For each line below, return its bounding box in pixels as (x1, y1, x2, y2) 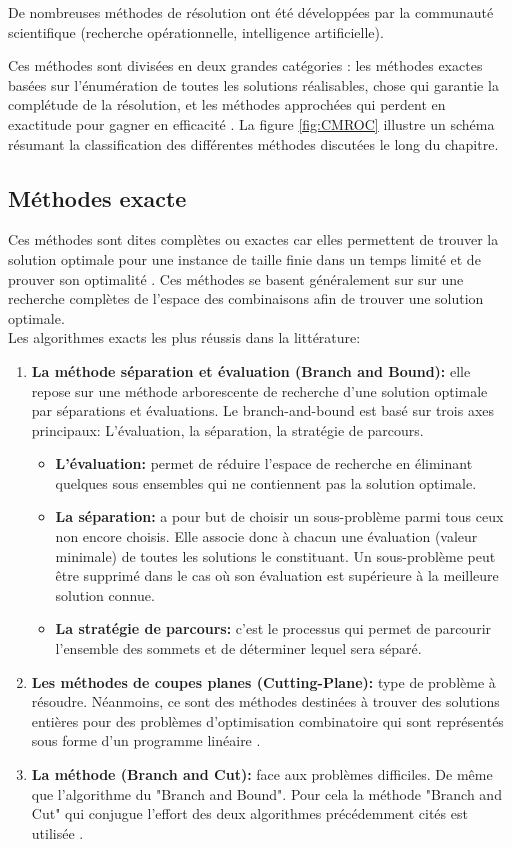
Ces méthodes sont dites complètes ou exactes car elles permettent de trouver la (8, 229, 499, 250)
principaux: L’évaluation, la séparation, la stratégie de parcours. (31, 419, 424, 440)
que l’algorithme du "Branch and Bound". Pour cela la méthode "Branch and (31, 783, 502, 804)
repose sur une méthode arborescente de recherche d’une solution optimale (31, 380, 488, 401)
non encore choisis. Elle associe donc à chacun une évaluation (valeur (55, 526, 478, 547)
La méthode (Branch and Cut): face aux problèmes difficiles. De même (31, 764, 493, 785)
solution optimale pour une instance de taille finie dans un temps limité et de (8, 248, 481, 269)
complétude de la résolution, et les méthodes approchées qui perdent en (8, 94, 446, 115)
